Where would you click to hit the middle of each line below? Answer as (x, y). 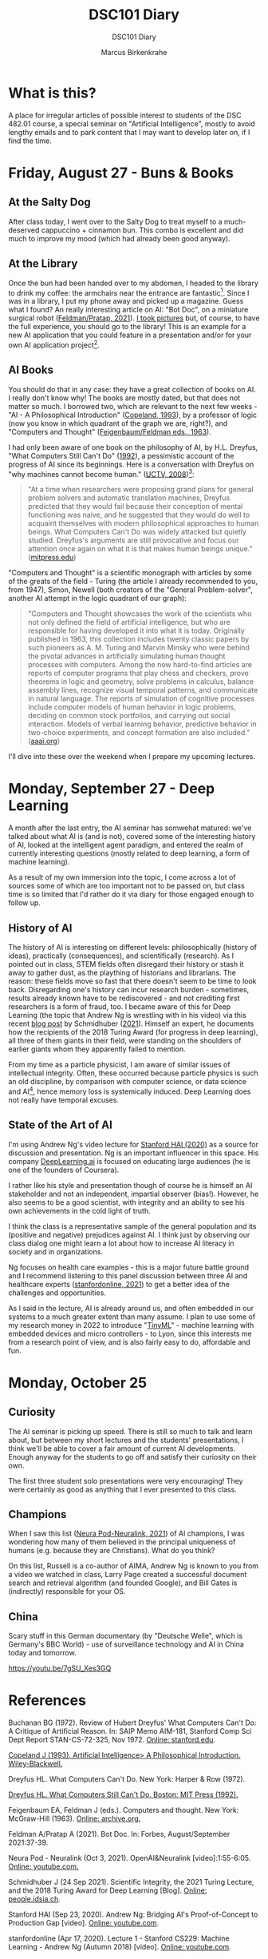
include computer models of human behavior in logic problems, (132, 707)
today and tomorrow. (43, 1653)
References (47, 1701)
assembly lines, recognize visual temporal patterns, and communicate (143, 690)
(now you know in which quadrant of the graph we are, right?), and (118, 423)
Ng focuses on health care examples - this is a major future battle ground (129, 1267)
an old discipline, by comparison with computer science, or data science (128, 1082)
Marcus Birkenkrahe (134, 52)
